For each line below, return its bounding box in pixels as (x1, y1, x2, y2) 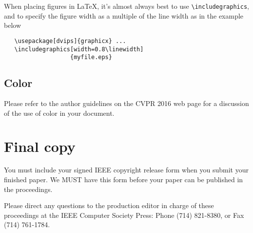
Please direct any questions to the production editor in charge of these (4, 200, 214, 211)
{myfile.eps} (70, 54, 112, 61)
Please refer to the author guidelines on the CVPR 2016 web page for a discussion (4, 98, 249, 108)
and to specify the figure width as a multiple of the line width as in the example (4, 10, 244, 21)
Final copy (4, 136, 76, 156)
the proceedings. (4, 184, 53, 194)
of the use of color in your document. (4, 107, 115, 118)
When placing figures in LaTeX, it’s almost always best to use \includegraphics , (4, 1, 249, 11)
